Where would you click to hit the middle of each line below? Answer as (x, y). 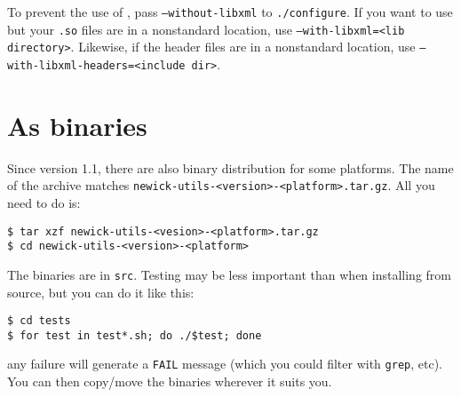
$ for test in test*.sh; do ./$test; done (135, 335)
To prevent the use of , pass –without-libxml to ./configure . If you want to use (230, 12)
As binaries (77, 125)
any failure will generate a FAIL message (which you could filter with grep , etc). (225, 364)
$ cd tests (39, 321)
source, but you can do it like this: (101, 292)
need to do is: (44, 202)
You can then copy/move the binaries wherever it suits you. (170, 381)
